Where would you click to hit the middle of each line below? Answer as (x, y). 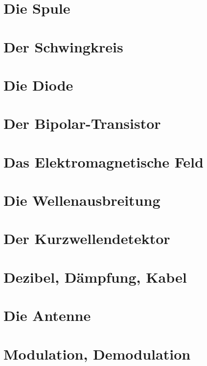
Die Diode (38, 85)
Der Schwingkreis (63, 46)
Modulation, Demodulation (97, 354)
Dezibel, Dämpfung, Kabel (95, 277)
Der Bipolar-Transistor (82, 123)
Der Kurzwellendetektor (87, 238)
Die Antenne (47, 315)
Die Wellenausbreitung (82, 200)
